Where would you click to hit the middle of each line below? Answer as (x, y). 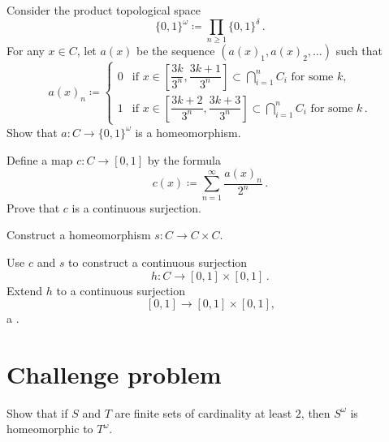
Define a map (40, 159)
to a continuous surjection (121, 290)
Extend (25, 290)
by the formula (184, 159)
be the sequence (176, 51)
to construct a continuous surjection (158, 262)
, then (316, 412)
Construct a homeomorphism (79, 235)
